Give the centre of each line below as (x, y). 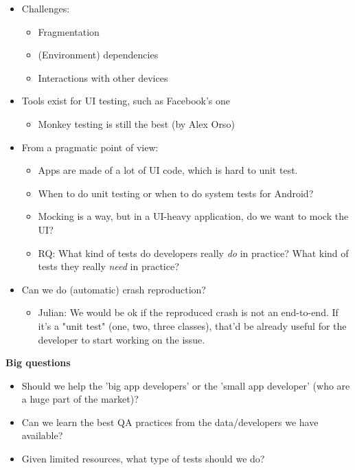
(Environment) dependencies (98, 55)
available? (42, 435)
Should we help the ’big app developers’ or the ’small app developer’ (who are (186, 385)
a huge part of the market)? (80, 399)
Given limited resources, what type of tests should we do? (143, 459)
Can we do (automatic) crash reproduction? (114, 289)
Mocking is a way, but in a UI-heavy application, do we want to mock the (193, 216)
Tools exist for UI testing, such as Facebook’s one (126, 101)
